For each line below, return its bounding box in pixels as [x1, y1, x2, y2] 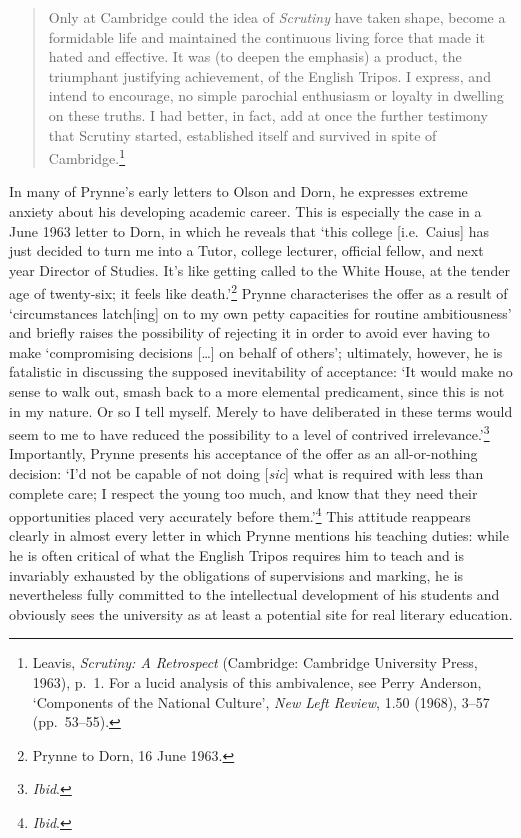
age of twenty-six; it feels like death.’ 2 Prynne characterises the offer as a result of [9, 280, 508, 304]
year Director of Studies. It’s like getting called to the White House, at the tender [9, 259, 511, 280]
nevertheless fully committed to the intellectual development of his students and [9, 584, 500, 605]
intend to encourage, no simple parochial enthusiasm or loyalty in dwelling [48, 85, 504, 106]
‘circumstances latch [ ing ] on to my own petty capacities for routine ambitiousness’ [9, 302, 512, 323]
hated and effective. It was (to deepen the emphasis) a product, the [48, 46, 462, 67]
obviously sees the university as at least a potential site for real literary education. [9, 603, 513, 624]
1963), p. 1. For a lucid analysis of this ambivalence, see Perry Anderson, [32, 672, 482, 693]
